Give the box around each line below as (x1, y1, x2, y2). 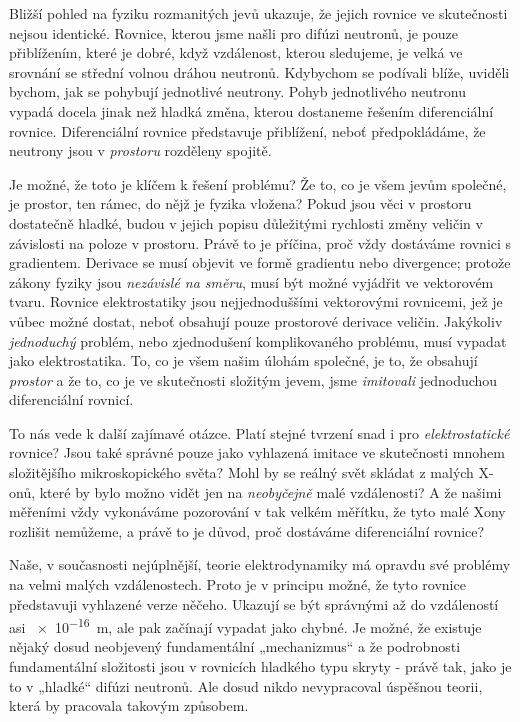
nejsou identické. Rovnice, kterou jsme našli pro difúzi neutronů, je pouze (9, 22, 458, 43)
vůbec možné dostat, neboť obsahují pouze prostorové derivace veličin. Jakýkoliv (9, 310, 503, 331)
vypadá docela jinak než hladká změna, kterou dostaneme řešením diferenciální (9, 100, 494, 121)
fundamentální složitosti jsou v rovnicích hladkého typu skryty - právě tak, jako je (9, 656, 512, 677)
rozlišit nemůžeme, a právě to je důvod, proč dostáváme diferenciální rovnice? (9, 520, 485, 541)
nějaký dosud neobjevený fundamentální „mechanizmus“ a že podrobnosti (9, 636, 461, 657)
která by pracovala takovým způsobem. (9, 695, 249, 716)
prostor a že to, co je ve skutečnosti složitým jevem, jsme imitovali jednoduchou (9, 369, 498, 390)
